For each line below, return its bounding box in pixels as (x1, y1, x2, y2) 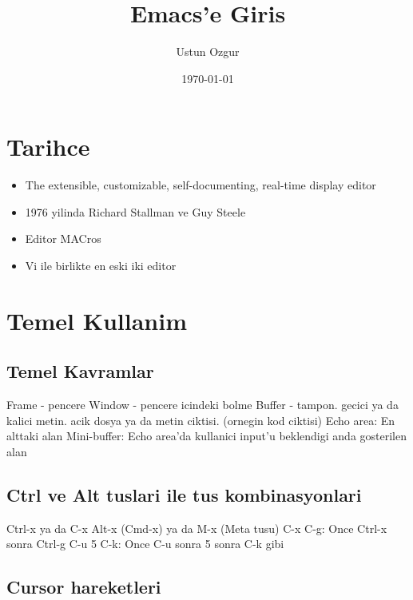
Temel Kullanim (6, 304, 187, 336)
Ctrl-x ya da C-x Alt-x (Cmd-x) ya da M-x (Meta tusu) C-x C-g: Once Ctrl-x (6, 519, 387, 536)
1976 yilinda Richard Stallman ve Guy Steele (25, 203, 246, 220)
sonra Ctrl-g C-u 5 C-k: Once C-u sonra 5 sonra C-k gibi (6, 535, 284, 552)
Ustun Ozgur (176, 43, 240, 60)
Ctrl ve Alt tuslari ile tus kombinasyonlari (6, 482, 362, 507)
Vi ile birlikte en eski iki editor (25, 257, 177, 274)
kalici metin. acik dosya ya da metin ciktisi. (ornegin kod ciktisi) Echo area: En (6, 411, 395, 428)
